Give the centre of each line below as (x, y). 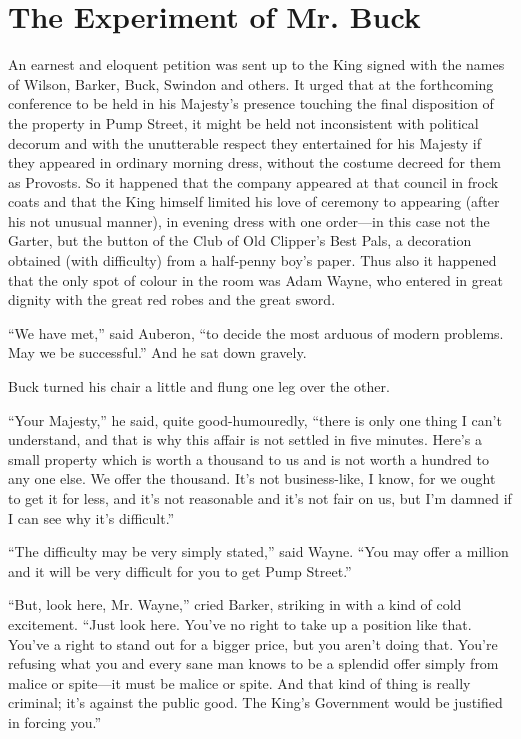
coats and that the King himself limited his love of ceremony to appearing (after (254, 201)
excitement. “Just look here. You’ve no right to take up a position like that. (240, 623)
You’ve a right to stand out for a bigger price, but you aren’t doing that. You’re (253, 643)
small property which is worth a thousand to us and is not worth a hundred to (248, 458)
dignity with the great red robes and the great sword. (172, 299)
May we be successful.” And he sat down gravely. (157, 352)
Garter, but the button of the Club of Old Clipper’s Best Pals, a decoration (240, 240)
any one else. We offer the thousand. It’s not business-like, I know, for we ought (252, 478)
